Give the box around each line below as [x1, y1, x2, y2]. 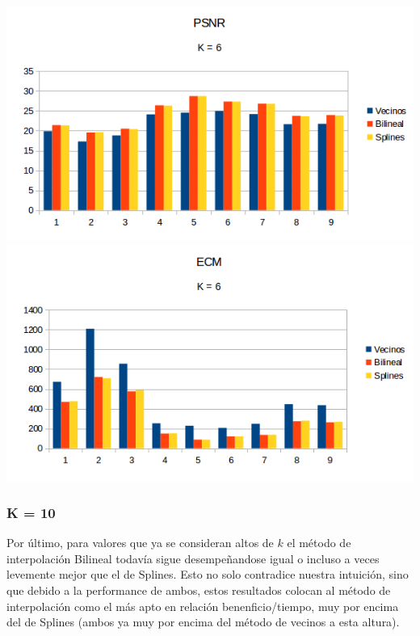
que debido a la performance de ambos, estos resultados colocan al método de [6, 581, 391, 598]
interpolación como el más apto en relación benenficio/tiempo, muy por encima [6, 597, 399, 614]
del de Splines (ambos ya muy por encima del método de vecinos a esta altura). [6, 613, 400, 630]
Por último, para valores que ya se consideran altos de [6, 534, 274, 551]
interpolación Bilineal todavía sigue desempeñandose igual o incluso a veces [6, 550, 380, 567]
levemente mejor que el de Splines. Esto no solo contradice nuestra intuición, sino [6, 566, 409, 583]
